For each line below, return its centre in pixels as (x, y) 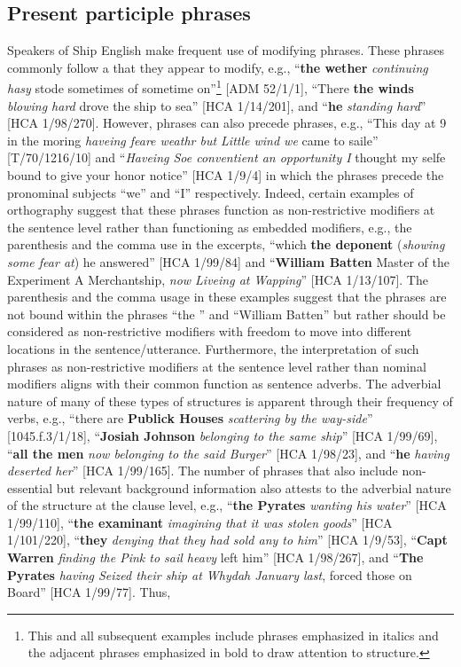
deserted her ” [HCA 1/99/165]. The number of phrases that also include (203, 471)
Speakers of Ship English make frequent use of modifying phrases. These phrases (226, 50)
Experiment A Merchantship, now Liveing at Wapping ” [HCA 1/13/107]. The (218, 279)
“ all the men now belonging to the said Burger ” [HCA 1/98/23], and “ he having (228, 453)
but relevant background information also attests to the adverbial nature (254, 487)
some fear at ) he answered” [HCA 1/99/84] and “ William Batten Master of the (228, 261)
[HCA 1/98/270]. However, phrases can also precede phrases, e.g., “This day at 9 (227, 123)
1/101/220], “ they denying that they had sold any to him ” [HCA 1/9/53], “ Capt (227, 540)
